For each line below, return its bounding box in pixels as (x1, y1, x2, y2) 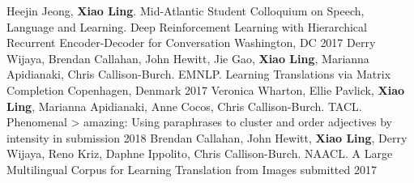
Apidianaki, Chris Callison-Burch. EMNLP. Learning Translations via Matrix (6, 66, 391, 83)
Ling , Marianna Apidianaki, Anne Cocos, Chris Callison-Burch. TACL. (6, 97, 362, 114)
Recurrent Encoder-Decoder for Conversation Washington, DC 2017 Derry (6, 34, 376, 51)
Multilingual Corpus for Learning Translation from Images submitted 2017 (6, 160, 377, 177)
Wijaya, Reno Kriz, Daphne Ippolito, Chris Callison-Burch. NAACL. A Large (6, 145, 393, 162)
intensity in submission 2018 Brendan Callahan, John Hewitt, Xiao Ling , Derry (6, 129, 408, 146)
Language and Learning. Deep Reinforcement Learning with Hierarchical (6, 18, 367, 35)
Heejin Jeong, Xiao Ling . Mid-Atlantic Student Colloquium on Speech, (6, 2, 365, 19)
